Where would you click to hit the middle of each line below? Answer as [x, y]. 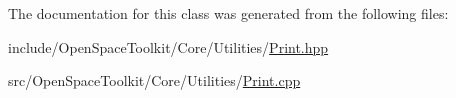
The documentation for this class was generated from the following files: [228, 13]
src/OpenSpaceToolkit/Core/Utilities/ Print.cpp [154, 80]
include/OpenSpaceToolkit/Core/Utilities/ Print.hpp [168, 46]
